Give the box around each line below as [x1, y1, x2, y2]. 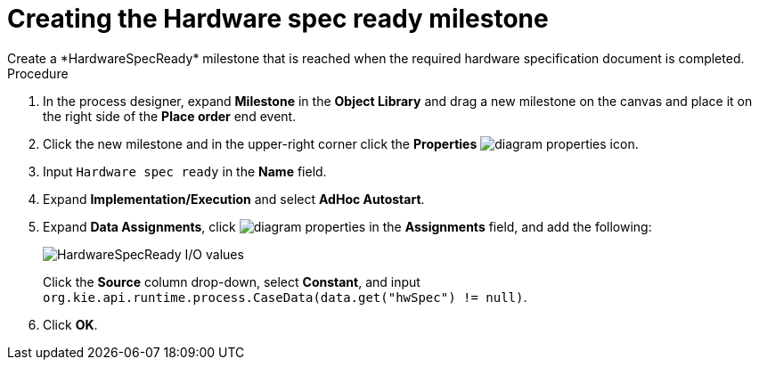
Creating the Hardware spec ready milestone [7, 4, 549, 34]
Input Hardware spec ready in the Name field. [43, 163, 327, 179]
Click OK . [43, 316, 98, 332]
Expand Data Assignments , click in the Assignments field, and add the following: [43, 218, 652, 234]
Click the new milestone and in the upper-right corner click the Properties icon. [43, 135, 639, 151]
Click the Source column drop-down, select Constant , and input [43, 273, 420, 290]
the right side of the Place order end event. [43, 108, 297, 124]
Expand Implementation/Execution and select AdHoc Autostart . [43, 191, 425, 207]
